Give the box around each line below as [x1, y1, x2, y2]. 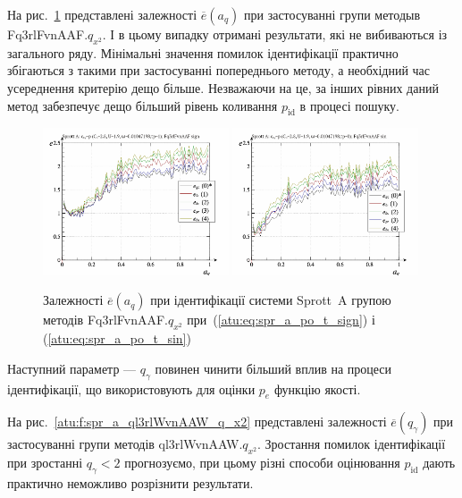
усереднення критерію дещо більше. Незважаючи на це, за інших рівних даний [7, 78, 439, 97]
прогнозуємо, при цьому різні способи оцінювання [124, 453, 400, 472]
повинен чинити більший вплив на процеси [155, 359, 392, 377]
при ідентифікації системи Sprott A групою [150, 291, 391, 309]
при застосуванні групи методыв [243, 5, 421, 23]
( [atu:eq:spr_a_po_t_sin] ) [43, 329, 191, 348]
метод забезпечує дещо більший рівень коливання [7, 96, 278, 114]
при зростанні [7, 453, 83, 472]
